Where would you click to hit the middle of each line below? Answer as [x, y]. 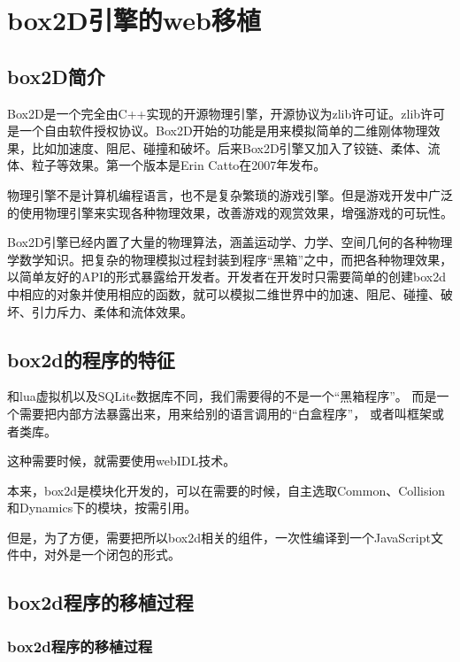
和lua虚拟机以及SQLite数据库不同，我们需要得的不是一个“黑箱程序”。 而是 [222, 396]
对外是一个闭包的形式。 [112, 554]
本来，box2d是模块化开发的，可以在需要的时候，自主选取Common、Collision [226, 490]
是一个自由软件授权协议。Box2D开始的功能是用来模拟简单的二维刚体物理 [218, 131]
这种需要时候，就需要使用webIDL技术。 [122, 461]
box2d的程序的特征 [91, 359]
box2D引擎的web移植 [134, 20]
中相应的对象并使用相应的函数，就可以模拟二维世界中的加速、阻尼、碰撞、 [224, 293]
